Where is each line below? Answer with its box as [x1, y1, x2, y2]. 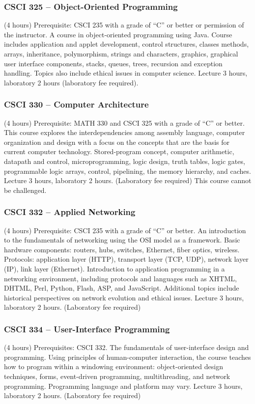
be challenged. [4, 185, 47, 195]
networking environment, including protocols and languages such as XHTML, [4, 273, 237, 283]
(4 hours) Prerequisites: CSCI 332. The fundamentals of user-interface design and [4, 342, 249, 352]
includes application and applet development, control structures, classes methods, [4, 39, 249, 49]
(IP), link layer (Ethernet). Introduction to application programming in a [4, 263, 225, 273]
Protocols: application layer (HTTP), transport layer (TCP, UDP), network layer [4, 254, 249, 264]
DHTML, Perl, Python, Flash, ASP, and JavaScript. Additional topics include [4, 283, 239, 293]
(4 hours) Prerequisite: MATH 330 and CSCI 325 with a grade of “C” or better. [4, 117, 245, 128]
